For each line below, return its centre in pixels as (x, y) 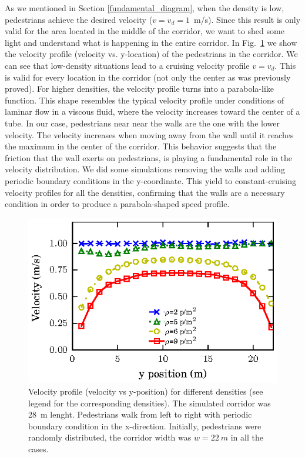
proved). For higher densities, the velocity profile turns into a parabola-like (140, 89)
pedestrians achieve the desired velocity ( (79, 19)
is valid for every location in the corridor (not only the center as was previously (148, 77)
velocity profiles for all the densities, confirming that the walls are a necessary (145, 192)
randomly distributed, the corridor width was (110, 437)
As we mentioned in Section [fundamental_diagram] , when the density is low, (145, 8)
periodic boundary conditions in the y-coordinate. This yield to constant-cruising (150, 180)
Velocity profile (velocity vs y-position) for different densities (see (146, 391)
